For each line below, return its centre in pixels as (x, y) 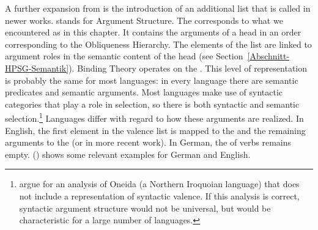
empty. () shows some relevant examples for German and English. (128, 154)
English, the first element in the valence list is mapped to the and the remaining (155, 130)
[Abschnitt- (268, 56)
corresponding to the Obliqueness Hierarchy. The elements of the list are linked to (158, 44)
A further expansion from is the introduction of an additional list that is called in (158, 8)
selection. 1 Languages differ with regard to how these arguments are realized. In (154, 117)
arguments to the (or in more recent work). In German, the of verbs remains (148, 142)
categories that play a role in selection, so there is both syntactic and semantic (152, 104)
